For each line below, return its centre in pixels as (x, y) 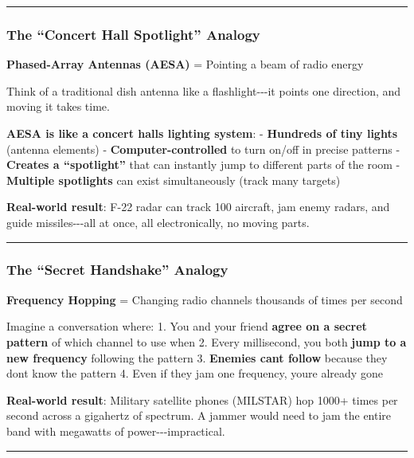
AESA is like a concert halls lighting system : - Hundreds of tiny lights (202, 133)
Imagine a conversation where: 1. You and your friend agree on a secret (187, 326)
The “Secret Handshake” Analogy (117, 270)
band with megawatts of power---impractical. (116, 431)
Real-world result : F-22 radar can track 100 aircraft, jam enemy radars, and (198, 207)
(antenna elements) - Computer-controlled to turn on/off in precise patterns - (203, 149)
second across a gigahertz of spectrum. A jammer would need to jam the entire (199, 415)
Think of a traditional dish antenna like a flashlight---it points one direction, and (204, 90)
